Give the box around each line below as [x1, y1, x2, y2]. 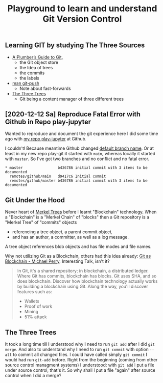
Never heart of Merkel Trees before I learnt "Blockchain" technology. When [5, 209, 157, 215]
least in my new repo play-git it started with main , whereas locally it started [5, 151, 156, 157]
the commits [19, 70, 45, 76]
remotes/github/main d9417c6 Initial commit [9, 174, 106, 179]
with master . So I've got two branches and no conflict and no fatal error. [5, 156, 149, 162]
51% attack [24, 314, 47, 320]
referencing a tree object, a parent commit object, [12, 229, 113, 235]
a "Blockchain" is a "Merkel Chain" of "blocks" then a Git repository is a [5, 214, 149, 220]
